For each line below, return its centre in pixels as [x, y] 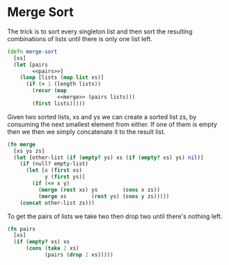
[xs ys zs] [29, 151]
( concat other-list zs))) [57, 203]
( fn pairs [22, 229]
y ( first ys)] [65, 177]
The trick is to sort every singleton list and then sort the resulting [100, 31]
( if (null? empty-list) [54, 164]
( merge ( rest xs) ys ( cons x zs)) [99, 190]
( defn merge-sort [32, 52]
